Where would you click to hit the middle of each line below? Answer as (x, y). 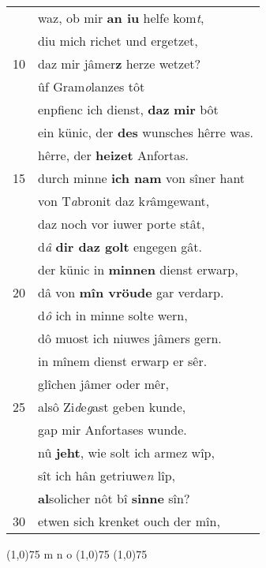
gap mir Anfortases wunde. (112, 430)
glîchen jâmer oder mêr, (103, 384)
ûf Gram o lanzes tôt (92, 86)
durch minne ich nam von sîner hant (142, 178)
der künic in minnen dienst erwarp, (138, 269)
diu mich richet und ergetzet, (118, 41)
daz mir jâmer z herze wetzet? (120, 64)
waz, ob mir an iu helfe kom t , (121, 18)
